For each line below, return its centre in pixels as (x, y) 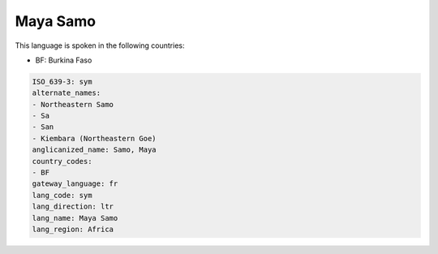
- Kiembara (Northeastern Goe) (94, 138)
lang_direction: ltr (73, 207)
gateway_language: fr (75, 184)
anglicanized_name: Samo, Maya (94, 150)
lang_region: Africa (73, 229)
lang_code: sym (62, 195)
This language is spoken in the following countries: (100, 45)
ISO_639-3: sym (62, 82)
